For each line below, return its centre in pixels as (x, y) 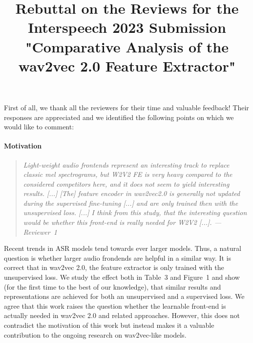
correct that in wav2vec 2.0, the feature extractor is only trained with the (114, 267)
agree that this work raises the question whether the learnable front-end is (115, 306)
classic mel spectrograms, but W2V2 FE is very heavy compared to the (128, 174)
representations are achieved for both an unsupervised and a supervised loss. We (124, 296)
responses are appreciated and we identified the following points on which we (119, 117)
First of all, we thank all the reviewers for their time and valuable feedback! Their (126, 107)
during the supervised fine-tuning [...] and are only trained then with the (131, 203)
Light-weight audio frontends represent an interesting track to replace (126, 164)
